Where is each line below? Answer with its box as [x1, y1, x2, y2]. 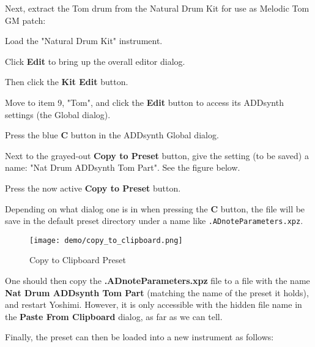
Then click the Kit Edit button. [5, 75, 128, 88]
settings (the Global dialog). [5, 108, 111, 121]
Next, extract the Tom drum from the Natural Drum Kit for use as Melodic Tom [5, 2, 309, 14]
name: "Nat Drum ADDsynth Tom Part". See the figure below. [5, 161, 240, 174]
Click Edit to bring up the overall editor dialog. [5, 54, 185, 67]
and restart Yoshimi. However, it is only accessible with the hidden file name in [5, 298, 302, 311]
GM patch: [5, 13, 46, 26]
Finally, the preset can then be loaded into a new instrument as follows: [5, 330, 274, 343]
